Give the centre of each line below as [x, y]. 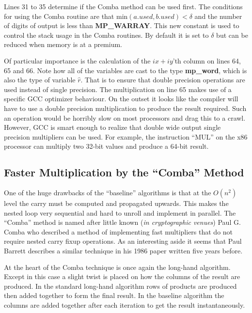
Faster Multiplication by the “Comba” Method [124, 172]
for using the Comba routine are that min [66, 16]
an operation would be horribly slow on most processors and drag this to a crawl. [125, 117]
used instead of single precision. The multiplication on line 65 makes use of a [118, 89]
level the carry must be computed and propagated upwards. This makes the [116, 203]
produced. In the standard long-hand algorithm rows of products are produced [120, 286]
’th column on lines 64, [207, 60]
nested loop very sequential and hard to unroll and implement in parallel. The [120, 212]
